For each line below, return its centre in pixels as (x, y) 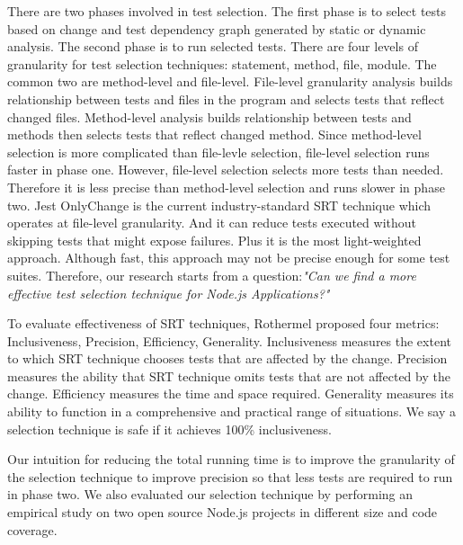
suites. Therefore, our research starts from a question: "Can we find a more (212, 275)
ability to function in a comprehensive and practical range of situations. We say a (231, 411)
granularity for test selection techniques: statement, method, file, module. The (222, 63)
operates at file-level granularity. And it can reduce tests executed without (212, 223)
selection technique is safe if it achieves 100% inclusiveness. (169, 429)
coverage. (32, 529)
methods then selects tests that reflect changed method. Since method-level (214, 134)
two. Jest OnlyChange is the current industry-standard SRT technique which (219, 205)
